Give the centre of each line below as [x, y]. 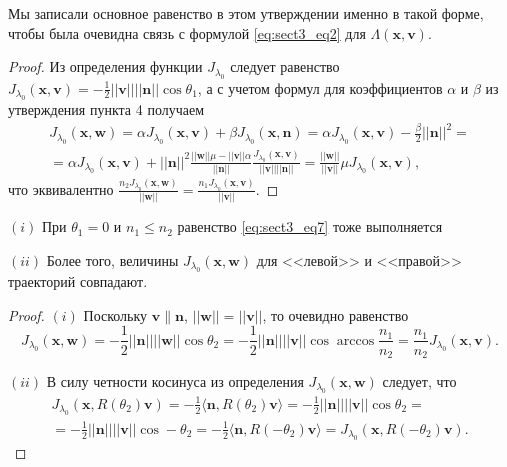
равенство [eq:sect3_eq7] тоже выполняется [310, 226]
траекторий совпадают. [78, 281]
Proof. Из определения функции [105, 66]
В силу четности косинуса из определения [175, 380]
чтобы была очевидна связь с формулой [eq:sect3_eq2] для [187, 32]
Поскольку [115, 314]
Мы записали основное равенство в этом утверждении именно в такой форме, [246, 13]
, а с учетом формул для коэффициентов [320, 87]
